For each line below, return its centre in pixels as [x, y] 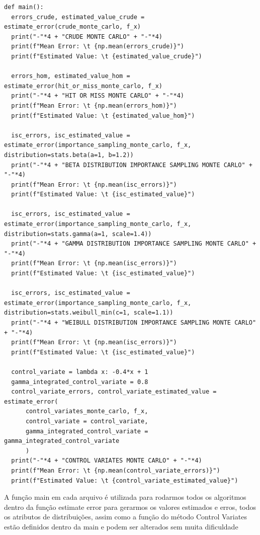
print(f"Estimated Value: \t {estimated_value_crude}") [107, 56]
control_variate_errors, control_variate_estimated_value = [114, 392]
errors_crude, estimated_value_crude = [78, 17]
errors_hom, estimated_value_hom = [71, 76]
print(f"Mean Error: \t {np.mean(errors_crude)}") [98, 47]
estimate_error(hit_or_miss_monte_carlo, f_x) [83, 86]
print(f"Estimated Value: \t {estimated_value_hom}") [103, 116]
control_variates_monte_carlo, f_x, [87, 411]
